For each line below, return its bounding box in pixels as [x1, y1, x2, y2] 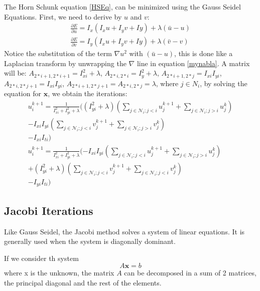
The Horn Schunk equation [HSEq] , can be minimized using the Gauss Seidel [4, 2, 241, 12]
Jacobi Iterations [4, 202, 93, 218]
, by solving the [200, 78, 247, 88]
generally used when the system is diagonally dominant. [4, 236, 176, 246]
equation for [4, 88, 41, 99]
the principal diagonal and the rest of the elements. [4, 277, 162, 287]
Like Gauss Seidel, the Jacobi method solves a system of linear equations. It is [4, 226, 245, 236]
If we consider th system [4, 252, 79, 263]
